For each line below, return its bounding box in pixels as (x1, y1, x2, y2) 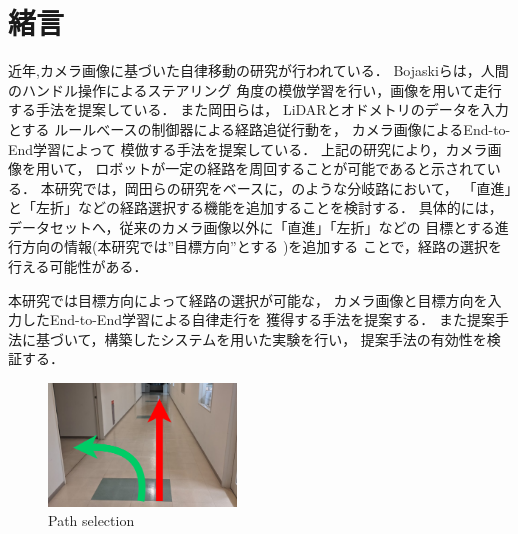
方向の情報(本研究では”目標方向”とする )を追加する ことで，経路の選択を (21, 236, 503, 257)
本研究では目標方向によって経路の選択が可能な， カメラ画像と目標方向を (8, 289, 488, 310)
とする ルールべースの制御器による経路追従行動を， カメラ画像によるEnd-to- (8, 118, 511, 139)
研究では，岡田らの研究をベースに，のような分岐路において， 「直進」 (54, 177, 512, 198)
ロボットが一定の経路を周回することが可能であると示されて (95, 158, 487, 179)
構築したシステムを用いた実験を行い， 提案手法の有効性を (104, 328, 487, 349)
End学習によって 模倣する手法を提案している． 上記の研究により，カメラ (8, 138, 488, 159)
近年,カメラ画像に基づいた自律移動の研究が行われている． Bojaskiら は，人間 (8, 60, 509, 81)
